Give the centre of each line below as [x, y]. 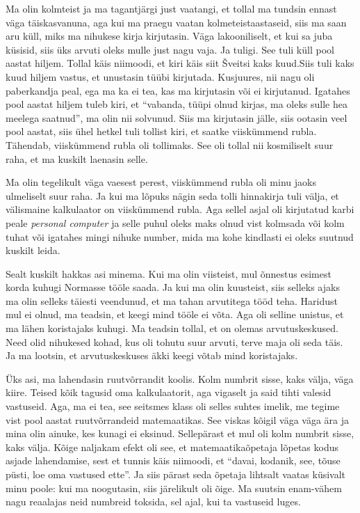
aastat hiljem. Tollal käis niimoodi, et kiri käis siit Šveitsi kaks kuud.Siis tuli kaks [180, 63]
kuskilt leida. [33, 250]
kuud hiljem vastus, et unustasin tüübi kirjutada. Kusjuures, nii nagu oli [160, 76]
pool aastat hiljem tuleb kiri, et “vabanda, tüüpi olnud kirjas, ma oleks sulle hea [177, 104]
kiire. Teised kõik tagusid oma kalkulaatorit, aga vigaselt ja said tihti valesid [169, 392]
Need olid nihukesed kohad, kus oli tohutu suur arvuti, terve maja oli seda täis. [174, 341]
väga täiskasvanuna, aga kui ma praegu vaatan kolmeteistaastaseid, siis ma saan [176, 22]
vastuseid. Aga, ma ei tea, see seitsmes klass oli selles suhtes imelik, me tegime [173, 406]
